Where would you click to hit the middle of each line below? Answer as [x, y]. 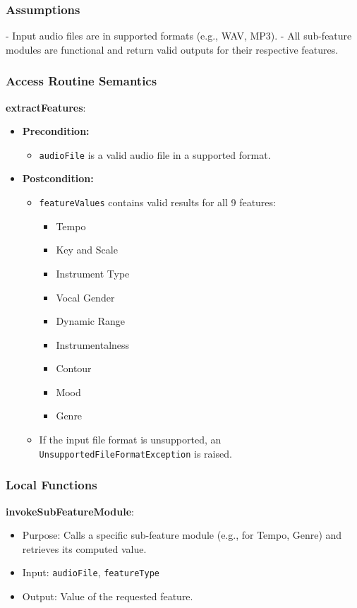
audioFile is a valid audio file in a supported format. [155, 154]
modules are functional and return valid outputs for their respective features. [172, 49]
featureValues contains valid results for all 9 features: [157, 202]
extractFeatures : [46, 107]
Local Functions [52, 485]
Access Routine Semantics [81, 81]
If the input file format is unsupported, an [130, 440]
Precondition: [56, 131]
